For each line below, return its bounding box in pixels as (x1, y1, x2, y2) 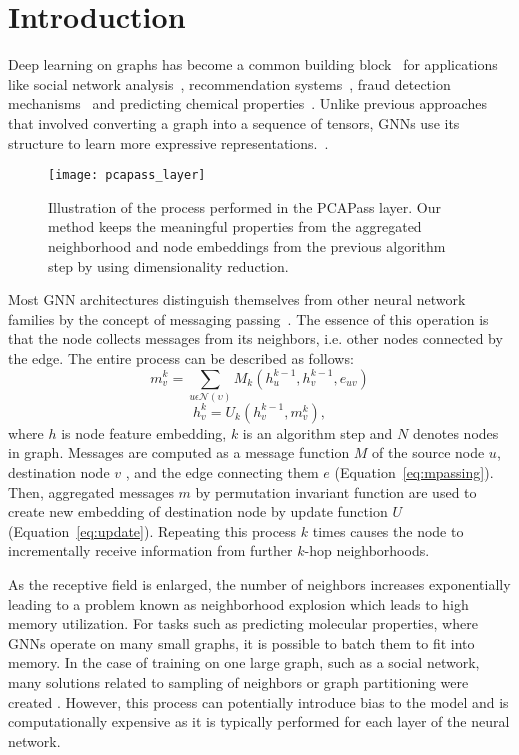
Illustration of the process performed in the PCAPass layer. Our (48, 196, 442, 217)
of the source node (372, 442, 485, 463)
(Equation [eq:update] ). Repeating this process (8, 520, 297, 541)
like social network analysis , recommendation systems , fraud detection (8, 73, 451, 94)
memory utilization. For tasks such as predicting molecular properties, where (8, 613, 478, 634)
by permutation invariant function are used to (195, 481, 477, 502)
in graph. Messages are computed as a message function (8, 442, 350, 463)
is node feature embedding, (61, 422, 227, 443)
